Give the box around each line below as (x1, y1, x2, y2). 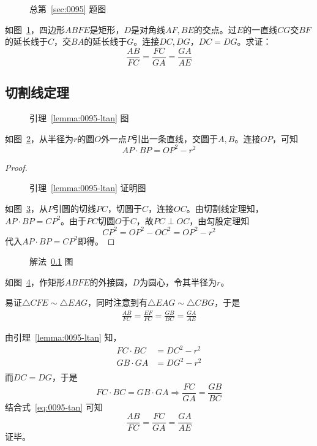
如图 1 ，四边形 (5, 23, 65, 36)
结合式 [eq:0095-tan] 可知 (5, 400, 103, 413)
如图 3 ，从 (5, 202, 48, 214)
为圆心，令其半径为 (140, 275, 217, 288)
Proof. (5, 161, 28, 173)
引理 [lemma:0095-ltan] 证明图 (29, 181, 146, 194)
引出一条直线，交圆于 (132, 132, 218, 145)
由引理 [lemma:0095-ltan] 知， (5, 331, 122, 344)
